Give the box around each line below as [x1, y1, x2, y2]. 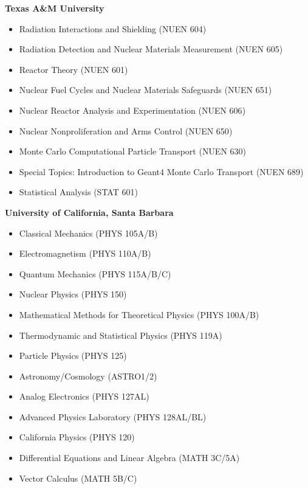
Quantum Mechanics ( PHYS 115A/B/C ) [19, 267, 171, 280]
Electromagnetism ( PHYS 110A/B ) [19, 247, 151, 260]
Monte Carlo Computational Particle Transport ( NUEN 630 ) [19, 145, 247, 158]
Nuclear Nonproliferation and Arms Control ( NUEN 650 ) [19, 124, 233, 137]
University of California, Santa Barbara [5, 206, 174, 218]
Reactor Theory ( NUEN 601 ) [19, 63, 128, 75]
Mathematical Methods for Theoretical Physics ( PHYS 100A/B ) [19, 308, 259, 321]
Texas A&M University [5, 2, 104, 14]
